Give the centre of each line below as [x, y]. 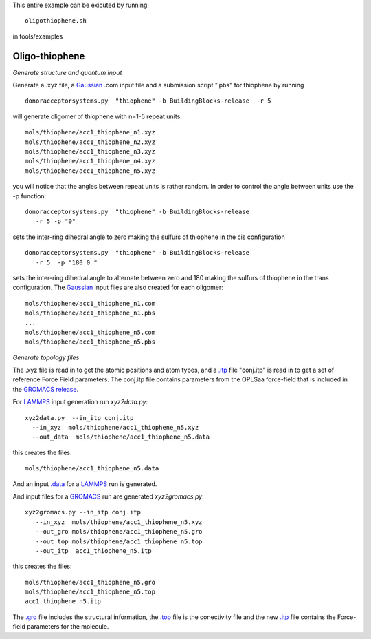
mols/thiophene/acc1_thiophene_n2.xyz [90, 142]
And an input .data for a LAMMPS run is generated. [85, 484]
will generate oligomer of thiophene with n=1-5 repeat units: [97, 116]
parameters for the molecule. [68, 627]
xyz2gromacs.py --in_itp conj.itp [83, 512]
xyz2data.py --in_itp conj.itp [79, 418]
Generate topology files [46, 357]
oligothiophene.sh [56, 21]
